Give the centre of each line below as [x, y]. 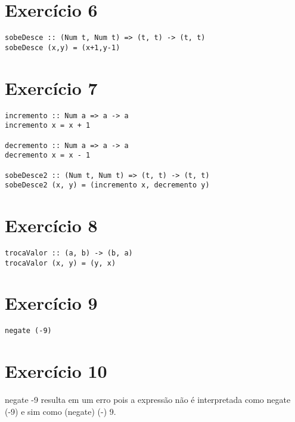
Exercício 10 [56, 371]
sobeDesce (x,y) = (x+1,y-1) [63, 47]
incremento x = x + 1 [48, 126]
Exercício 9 [51, 303]
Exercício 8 [51, 225]
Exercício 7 [51, 87]
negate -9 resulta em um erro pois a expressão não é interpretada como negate [148, 400]
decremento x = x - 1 [48, 155]
